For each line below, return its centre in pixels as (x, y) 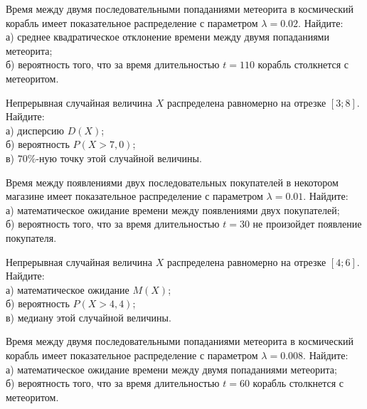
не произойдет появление (307, 224)
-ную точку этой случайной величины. (119, 158)
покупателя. (31, 237)
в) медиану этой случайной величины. (89, 317)
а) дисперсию (35, 130)
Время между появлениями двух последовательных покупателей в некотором (172, 182)
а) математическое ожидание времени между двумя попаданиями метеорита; (171, 369)
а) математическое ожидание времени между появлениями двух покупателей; (173, 209)
